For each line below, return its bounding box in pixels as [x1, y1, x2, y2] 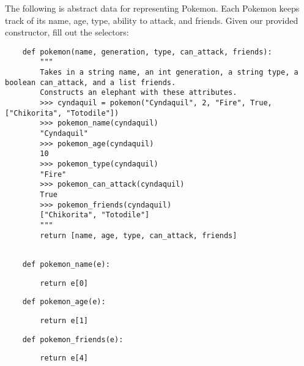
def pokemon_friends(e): [22, 335, 124, 344]
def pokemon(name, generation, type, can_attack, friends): [22, 47, 272, 56]
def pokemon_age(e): [22, 297, 106, 307]
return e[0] [40, 278, 89, 288]
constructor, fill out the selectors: [5, 26, 129, 39]
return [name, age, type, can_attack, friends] [40, 231, 237, 240]
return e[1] [40, 316, 89, 325]
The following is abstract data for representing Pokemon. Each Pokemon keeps [5, 2, 300, 14]
